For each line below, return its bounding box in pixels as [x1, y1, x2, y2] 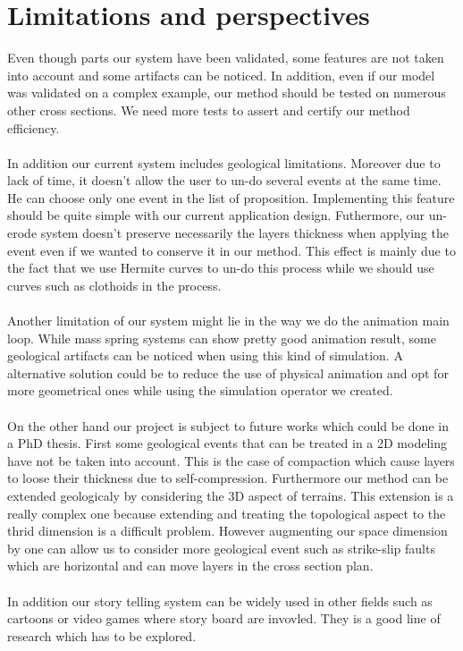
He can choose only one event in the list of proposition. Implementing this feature [7, 188, 455, 207]
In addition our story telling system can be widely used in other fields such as [7, 591, 433, 610]
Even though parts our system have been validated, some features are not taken [7, 48, 444, 67]
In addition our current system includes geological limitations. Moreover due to [7, 153, 441, 172]
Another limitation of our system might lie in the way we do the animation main [7, 311, 450, 330]
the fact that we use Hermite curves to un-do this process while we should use [7, 258, 434, 277]
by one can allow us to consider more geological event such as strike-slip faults [7, 538, 435, 557]
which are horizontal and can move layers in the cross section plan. [7, 556, 374, 575]
